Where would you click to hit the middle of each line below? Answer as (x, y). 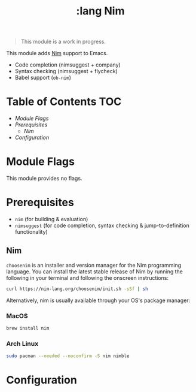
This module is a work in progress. (63, 42)
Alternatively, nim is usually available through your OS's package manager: (98, 300)
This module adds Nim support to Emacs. (57, 53)
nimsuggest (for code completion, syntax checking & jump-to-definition (102, 225)
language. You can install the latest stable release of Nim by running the (95, 272)
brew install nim (28, 328)
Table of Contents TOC (64, 102)
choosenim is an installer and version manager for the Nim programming (94, 265)
